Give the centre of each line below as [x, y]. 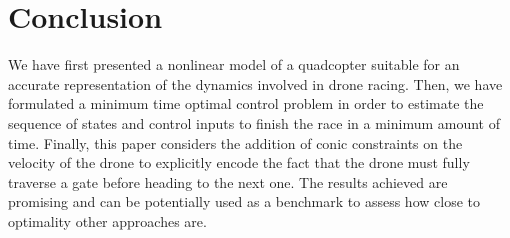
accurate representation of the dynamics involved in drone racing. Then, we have [255, 83]
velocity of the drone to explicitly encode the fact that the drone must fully [239, 162]
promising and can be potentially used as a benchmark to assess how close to [244, 201]
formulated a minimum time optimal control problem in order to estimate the [246, 103]
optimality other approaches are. [107, 220]
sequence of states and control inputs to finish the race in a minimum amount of [254, 122]
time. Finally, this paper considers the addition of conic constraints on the [235, 142]
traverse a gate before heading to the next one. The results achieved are [228, 181]
